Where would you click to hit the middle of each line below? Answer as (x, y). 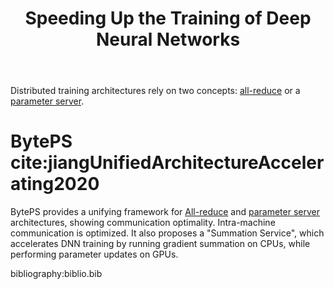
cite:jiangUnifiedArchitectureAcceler (167, 163)
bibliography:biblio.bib (56, 274)
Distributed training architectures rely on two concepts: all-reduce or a (155, 91)
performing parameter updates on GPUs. (94, 254)
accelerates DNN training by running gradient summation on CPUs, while (160, 244)
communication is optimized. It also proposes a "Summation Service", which (167, 233)
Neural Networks (168, 39)
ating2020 (55, 184)
